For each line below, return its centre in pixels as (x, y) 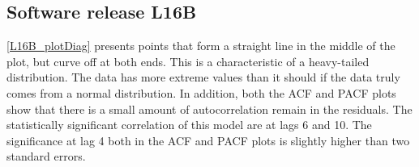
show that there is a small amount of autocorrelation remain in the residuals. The (209, 109)
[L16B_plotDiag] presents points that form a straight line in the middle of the (201, 46)
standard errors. (46, 156)
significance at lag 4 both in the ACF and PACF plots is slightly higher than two (208, 140)
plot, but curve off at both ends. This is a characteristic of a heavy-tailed (188, 61)
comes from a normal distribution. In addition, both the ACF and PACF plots (201, 92)
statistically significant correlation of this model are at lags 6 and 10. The (189, 125)
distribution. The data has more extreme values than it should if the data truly (203, 77)
